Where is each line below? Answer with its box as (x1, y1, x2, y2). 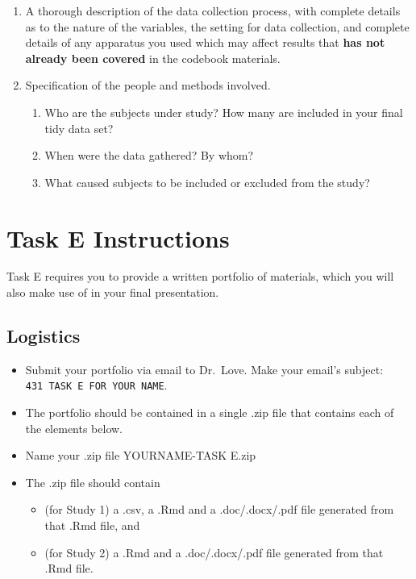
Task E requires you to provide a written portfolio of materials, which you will (6, 268, 394, 285)
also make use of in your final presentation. (6, 284, 219, 301)
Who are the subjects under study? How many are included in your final (44, 103, 403, 120)
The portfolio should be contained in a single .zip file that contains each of (25, 404, 394, 421)
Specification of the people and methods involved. (25, 77, 271, 94)
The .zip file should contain (25, 473, 160, 490)
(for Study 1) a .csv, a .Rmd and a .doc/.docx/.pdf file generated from (44, 501, 394, 518)
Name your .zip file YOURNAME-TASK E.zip (25, 447, 256, 464)
